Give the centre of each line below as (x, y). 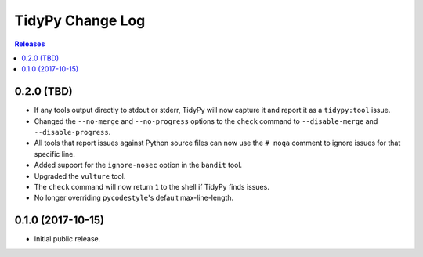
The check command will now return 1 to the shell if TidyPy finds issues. (152, 186)
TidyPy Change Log (80, 20)
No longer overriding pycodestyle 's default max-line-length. (134, 198)
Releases (30, 44)
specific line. (55, 154)
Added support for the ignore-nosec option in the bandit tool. (138, 165)
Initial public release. (67, 239)
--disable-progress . (72, 132)
